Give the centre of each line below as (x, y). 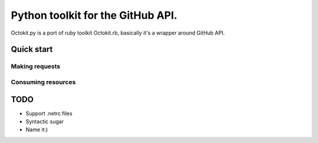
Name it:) (37, 130)
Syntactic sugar (45, 121)
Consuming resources (43, 82)
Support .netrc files (49, 113)
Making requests (36, 66)
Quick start (32, 50)
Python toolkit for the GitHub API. (94, 15)
